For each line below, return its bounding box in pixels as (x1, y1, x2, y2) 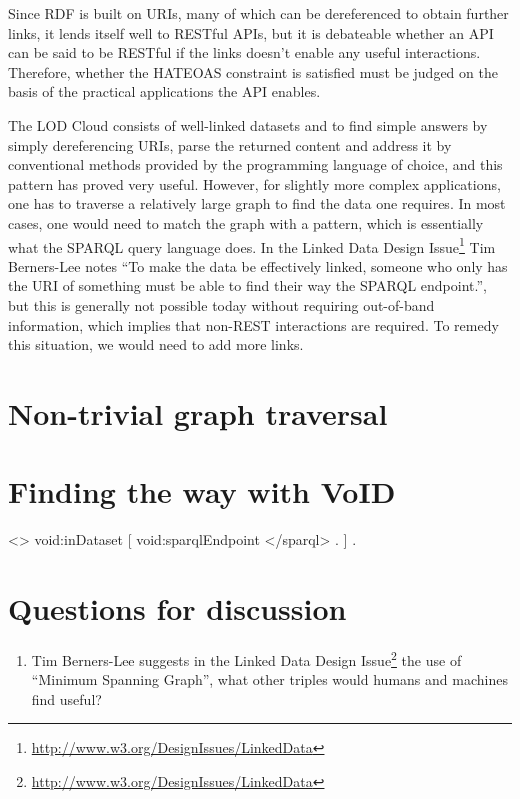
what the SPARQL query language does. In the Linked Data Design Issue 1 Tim (8, 233, 496, 257)
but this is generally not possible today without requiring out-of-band (8, 294, 435, 315)
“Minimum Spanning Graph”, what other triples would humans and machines (31, 669, 508, 690)
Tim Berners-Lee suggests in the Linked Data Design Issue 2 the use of (31, 646, 462, 670)
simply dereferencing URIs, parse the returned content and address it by (8, 134, 452, 155)
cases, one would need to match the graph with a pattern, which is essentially (8, 212, 484, 233)
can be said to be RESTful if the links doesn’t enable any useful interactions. (8, 42, 481, 63)
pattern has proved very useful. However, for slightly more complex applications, (8, 173, 501, 194)
